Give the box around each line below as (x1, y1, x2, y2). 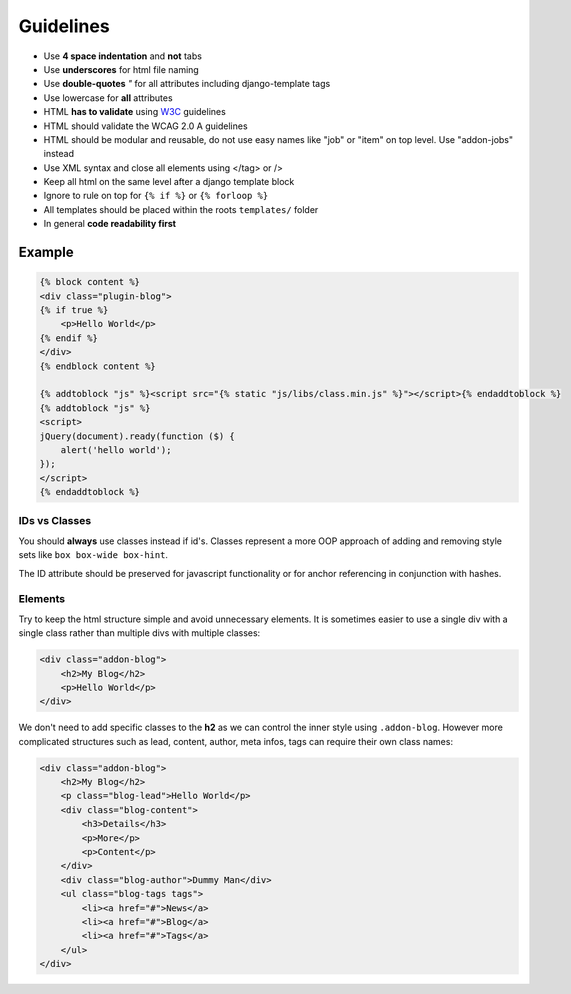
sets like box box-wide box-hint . (18, 549, 169, 561)
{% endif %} (39, 332, 99, 344)
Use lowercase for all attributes (43, 91, 174, 104)
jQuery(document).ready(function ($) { (39, 430, 235, 442)
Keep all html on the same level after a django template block (43, 176, 295, 188)
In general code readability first (43, 218, 177, 230)
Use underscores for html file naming (43, 63, 199, 75)
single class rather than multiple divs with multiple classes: (18, 627, 261, 639)
